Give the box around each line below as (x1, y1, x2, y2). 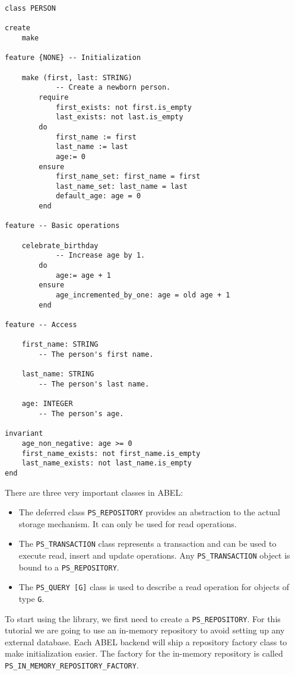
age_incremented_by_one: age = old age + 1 (55, 291, 230, 300)
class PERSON (5, 4, 56, 12)
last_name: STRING (21, 370, 94, 379)
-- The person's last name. (39, 379, 150, 388)
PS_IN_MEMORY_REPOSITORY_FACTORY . (5, 659, 139, 671)
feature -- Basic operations (5, 221, 120, 230)
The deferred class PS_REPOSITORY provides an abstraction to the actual (18, 506, 280, 518)
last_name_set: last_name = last (55, 182, 188, 191)
